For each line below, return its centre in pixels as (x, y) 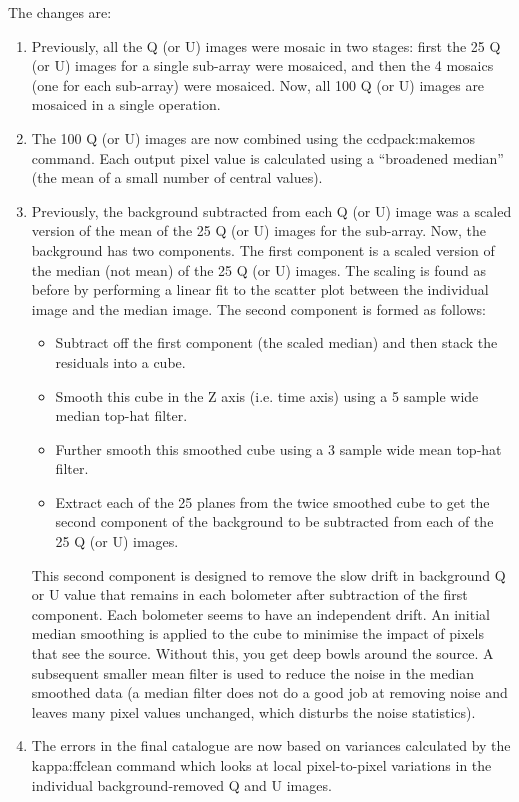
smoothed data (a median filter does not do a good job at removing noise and (269, 692)
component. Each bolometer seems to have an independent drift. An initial (260, 613)
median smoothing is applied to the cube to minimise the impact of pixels (257, 633)
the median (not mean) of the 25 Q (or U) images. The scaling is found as (258, 269)
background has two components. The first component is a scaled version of (263, 249)
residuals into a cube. (120, 361)
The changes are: (60, 12)
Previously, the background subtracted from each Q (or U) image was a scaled (271, 210)
